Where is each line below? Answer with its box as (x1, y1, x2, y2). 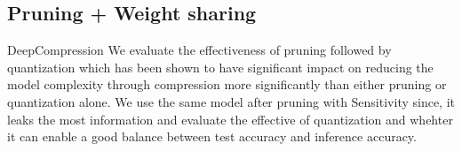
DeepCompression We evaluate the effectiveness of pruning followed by (7, 41, 392, 59)
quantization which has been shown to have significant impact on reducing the (7, 57, 434, 76)
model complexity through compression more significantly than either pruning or (7, 75, 447, 94)
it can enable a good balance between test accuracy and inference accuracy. (7, 127, 417, 146)
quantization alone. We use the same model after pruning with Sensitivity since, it (7, 92, 456, 110)
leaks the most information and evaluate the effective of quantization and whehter (7, 109, 453, 128)
